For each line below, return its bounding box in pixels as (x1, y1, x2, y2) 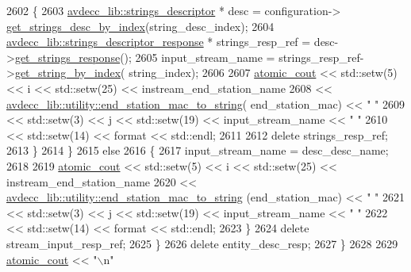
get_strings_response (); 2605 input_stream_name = (14, 48, 275, 65)
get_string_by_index (14, 64, 121, 81)
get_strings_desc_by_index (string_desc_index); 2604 (6, 17, 275, 34)
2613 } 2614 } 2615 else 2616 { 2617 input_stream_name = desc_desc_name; (6, 142, 389, 159)
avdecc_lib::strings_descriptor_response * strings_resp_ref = (6, 33, 311, 50)
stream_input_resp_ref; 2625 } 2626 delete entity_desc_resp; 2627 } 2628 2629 (6, 235, 398, 251)
